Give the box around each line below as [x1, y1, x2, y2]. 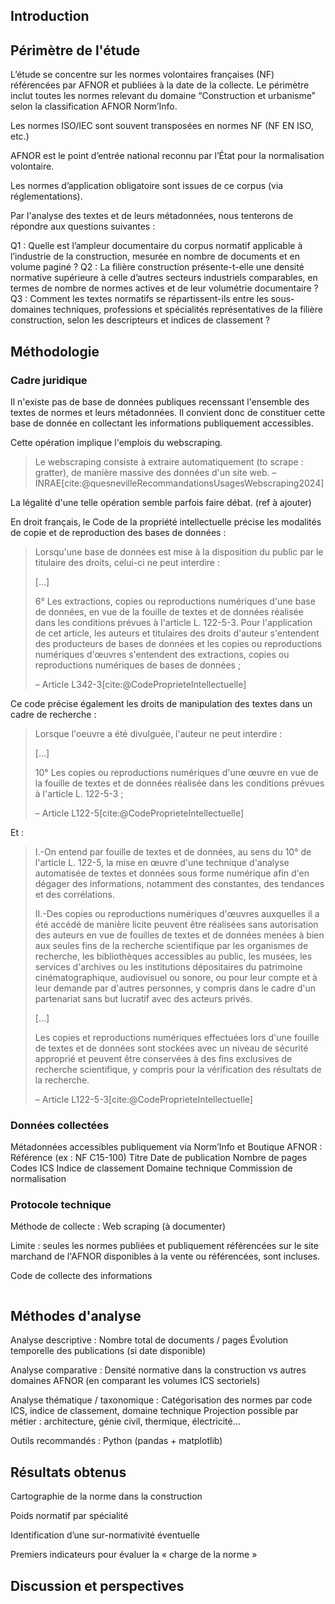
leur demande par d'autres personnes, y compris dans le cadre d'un [34, 982, 316, 994]
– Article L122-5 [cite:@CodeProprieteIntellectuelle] [34, 807, 244, 819]
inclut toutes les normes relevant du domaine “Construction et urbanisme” [10, 90, 316, 102]
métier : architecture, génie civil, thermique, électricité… [10, 1415, 241, 1428]
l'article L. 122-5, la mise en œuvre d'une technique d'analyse [34, 856, 290, 868]
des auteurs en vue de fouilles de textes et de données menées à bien [34, 929, 325, 941]
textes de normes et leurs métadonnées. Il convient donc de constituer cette [10, 406, 326, 418]
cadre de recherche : [10, 708, 97, 720]
